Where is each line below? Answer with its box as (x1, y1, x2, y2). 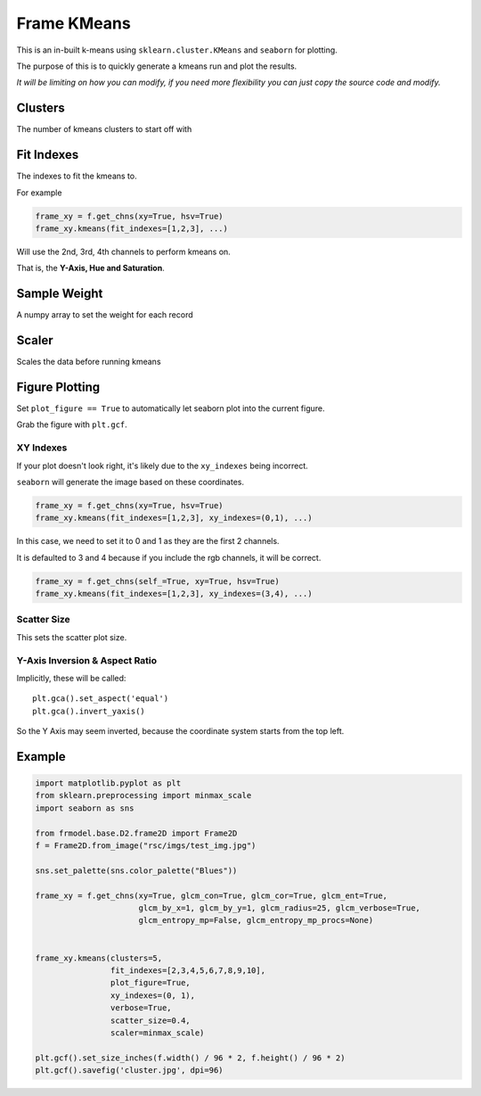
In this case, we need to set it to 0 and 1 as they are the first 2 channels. (16, 536, 280, 547)
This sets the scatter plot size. (16, 631, 127, 642)
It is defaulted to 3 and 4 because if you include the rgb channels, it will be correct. (16, 552, 322, 563)
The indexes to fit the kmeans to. (16, 170, 137, 182)
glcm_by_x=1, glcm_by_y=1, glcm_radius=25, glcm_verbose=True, (138, 903, 420, 913)
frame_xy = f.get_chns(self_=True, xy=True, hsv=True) (35, 576, 280, 586)
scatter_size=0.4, (110, 1015, 191, 1026)
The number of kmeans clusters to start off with (16, 124, 192, 135)
